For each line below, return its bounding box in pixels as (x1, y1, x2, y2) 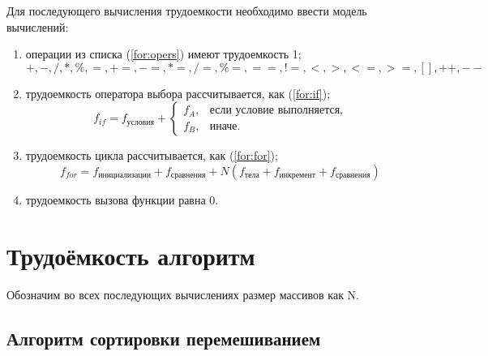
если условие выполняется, (209, 105, 343, 117)
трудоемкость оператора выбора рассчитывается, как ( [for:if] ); (25, 84, 331, 101)
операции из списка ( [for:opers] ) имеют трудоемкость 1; (25, 45, 302, 62)
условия (126, 118, 154, 127)
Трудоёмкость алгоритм (6, 238, 255, 272)
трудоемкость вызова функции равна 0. (25, 191, 219, 208)
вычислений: (6, 18, 69, 35)
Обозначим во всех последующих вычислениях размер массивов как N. (6, 285, 360, 302)
